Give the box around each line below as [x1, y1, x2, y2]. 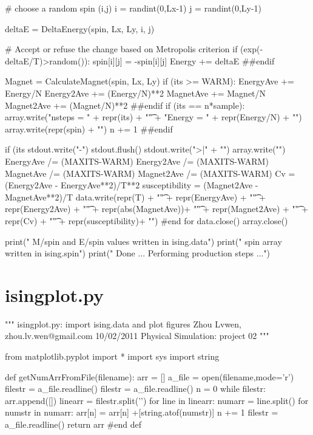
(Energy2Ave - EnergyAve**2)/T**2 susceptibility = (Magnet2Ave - [5, 179, 258, 191]
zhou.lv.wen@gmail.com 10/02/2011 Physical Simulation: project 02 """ [5, 329, 269, 342]
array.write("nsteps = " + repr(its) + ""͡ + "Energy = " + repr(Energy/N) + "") [5, 111, 302, 123]
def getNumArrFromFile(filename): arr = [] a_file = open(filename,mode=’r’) [5, 370, 294, 383]
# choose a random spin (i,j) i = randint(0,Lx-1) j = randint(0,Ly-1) [5, 2, 262, 14]
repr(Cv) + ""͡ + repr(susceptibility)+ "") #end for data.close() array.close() [5, 214, 288, 227]
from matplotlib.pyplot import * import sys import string [5, 350, 220, 362]
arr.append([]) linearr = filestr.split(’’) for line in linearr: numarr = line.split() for [5, 394, 309, 406]
